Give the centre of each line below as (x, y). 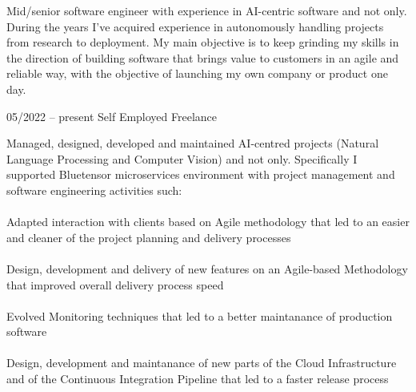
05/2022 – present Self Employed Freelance (112, 116)
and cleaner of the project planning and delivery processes (149, 237)
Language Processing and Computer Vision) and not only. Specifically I (182, 158)
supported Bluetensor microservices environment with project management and (201, 174)
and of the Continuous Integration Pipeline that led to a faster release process (198, 379)
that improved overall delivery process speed (115, 284)
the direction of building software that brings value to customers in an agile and (203, 57)
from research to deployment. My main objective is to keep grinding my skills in (203, 42)
